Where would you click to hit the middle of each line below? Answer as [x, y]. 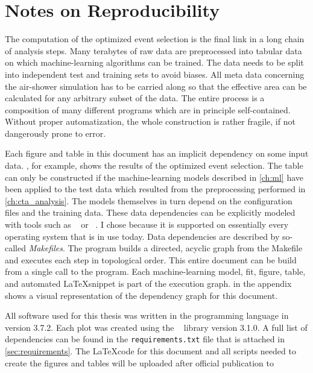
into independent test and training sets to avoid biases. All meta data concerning [155, 74]
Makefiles [46, 248]
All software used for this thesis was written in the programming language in [147, 315]
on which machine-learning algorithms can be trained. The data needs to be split [154, 62]
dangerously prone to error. [55, 133]
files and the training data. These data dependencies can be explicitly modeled [150, 212]
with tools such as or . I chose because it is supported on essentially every [147, 224]
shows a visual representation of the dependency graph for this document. [141, 295]
